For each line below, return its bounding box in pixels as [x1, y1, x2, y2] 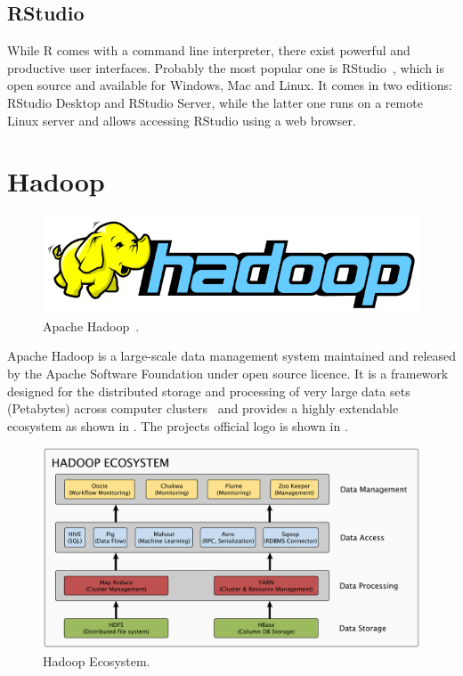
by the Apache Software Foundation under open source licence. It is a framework [7, 363, 449, 382]
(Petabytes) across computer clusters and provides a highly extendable [7, 399, 399, 418]
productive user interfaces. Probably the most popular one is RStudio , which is [7, 58, 445, 77]
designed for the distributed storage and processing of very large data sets [7, 381, 410, 400]
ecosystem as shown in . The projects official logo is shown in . [7, 416, 348, 435]
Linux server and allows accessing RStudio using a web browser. [7, 110, 356, 129]
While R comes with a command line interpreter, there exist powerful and [7, 41, 410, 60]
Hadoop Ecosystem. [43, 651, 150, 670]
